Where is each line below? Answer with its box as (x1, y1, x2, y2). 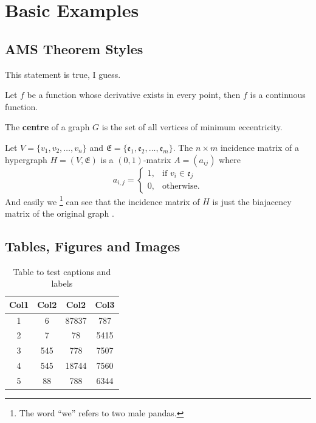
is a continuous (250, 88, 306, 101)
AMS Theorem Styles (5, 39, 143, 58)
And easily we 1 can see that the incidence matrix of (5, 193, 200, 208)
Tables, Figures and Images (5, 236, 180, 255)
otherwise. (162, 182, 200, 191)
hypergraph (5, 153, 47, 166)
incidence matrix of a (220, 141, 300, 153)
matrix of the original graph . (5, 206, 114, 219)
